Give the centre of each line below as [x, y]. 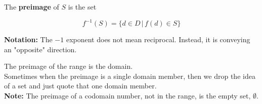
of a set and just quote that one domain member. [80, 86]
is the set [82, 7]
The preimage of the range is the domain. [69, 66]
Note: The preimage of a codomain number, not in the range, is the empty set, [127, 96]
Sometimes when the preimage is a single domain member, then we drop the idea [130, 76]
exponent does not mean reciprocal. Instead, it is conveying [158, 39]
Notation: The [28, 39]
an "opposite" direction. [40, 49]
